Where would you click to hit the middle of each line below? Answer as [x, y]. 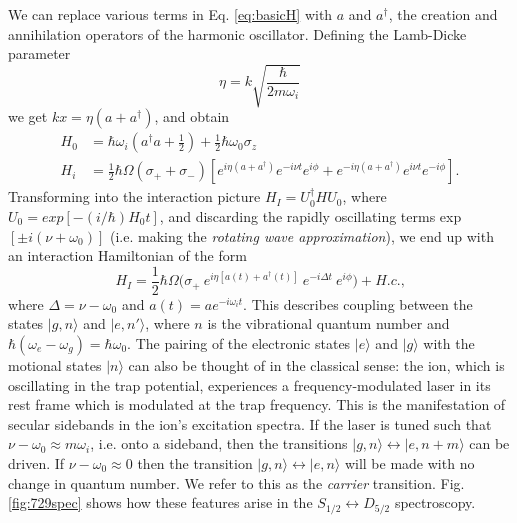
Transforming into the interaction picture [134, 196]
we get [28, 116]
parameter [39, 53]
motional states [55, 365]
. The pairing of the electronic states [239, 343]
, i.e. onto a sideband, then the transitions [219, 443]
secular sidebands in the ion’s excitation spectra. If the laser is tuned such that [250, 423]
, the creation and [443, 14]
